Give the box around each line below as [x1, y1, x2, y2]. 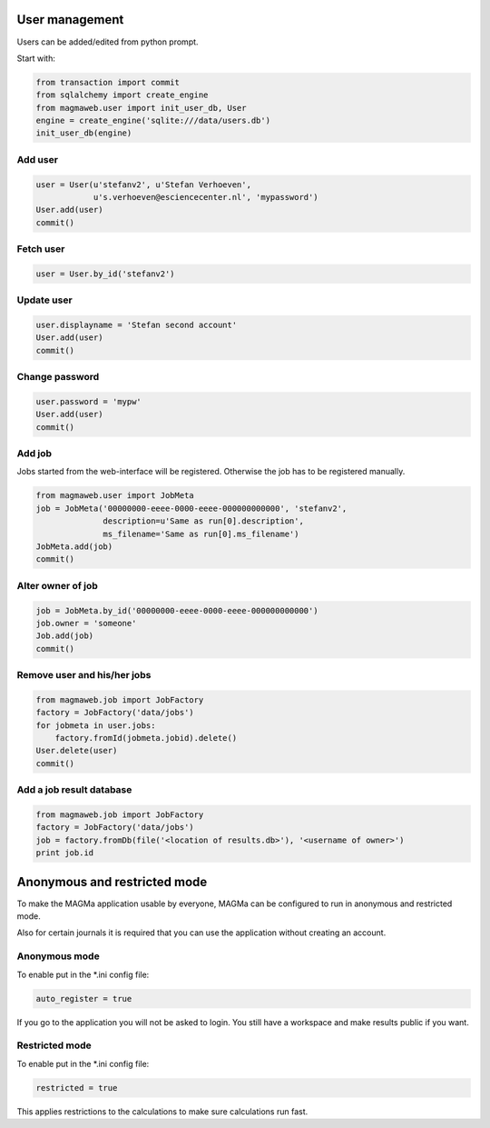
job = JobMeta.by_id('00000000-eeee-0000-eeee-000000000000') [35, 605, 318, 615]
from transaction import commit [35, 77, 181, 87]
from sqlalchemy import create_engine [35, 90, 209, 100]
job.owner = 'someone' [35, 618, 137, 628]
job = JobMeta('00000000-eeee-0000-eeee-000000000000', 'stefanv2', [35, 503, 348, 514]
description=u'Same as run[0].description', [103, 516, 304, 526]
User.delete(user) [35, 745, 118, 756]
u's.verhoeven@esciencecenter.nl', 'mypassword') [93, 192, 318, 202]
